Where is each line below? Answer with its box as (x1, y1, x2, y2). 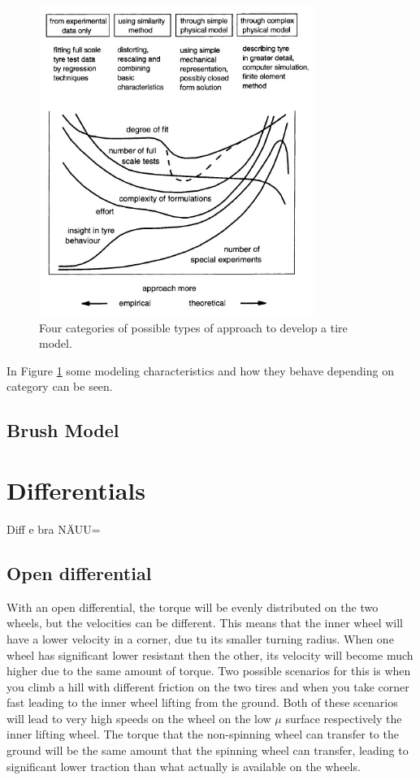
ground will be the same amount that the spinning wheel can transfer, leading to (6, 742, 409, 759)
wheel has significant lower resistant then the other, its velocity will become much (6, 646, 414, 663)
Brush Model (6, 418, 119, 443)
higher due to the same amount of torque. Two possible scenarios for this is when (6, 662, 411, 679)
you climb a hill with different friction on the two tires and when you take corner (6, 678, 409, 695)
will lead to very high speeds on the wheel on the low (6, 709, 271, 726)
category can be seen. (6, 378, 113, 395)
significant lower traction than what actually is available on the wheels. (6, 757, 361, 774)
